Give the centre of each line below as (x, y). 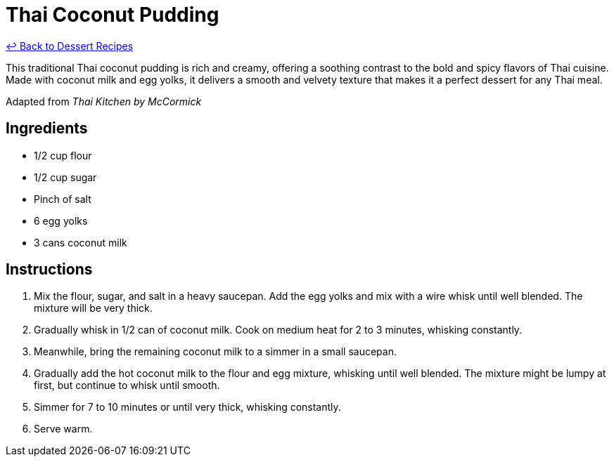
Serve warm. (63, 429)
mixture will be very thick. (93, 308)
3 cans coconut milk (81, 242)
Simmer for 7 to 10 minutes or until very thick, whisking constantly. (187, 407)
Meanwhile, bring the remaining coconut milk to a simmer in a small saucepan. (215, 352)
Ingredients (47, 128)
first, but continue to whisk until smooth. (127, 385)
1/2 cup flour (63, 155)
